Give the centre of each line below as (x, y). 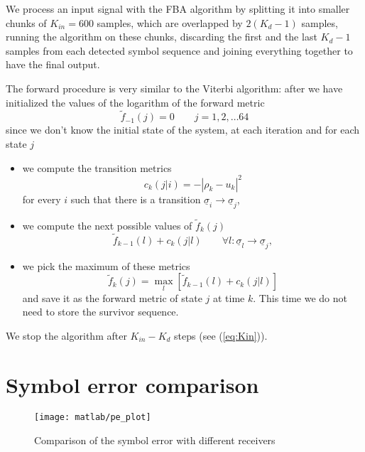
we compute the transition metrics (97, 167)
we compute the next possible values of (107, 225)
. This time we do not (300, 297)
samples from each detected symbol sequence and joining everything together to (179, 50)
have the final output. (53, 64)
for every (42, 199)
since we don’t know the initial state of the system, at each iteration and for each (183, 130)
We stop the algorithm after (66, 335)
